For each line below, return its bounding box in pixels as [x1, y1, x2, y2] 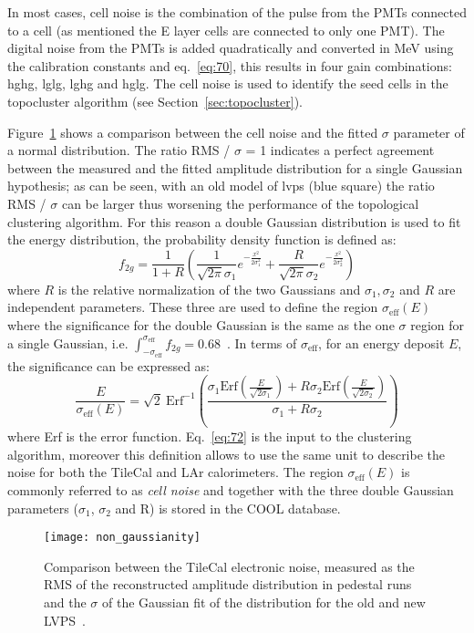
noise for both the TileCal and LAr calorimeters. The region [7, 462, 344, 482]
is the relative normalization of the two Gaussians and [57, 279, 361, 298]
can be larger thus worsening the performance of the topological [61, 193, 419, 213]
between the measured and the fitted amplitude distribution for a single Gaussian [7, 158, 463, 177]
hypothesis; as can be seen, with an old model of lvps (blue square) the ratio [7, 176, 435, 195]
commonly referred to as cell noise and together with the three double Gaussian [7, 481, 454, 500]
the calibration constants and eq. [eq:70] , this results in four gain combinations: [7, 56, 452, 75]
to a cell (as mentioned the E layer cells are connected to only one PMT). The [7, 20, 445, 39]
